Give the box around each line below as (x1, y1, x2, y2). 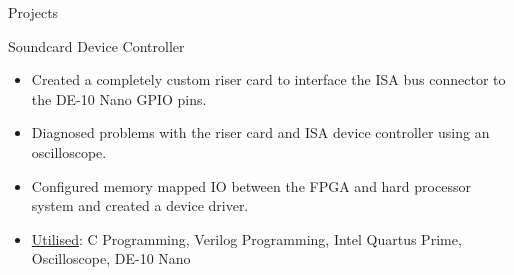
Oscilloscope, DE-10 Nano (31, 248, 191, 269)
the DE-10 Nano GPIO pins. (31, 88, 207, 109)
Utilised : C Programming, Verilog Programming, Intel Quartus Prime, (31, 228, 462, 249)
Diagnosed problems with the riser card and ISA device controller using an (31, 122, 490, 143)
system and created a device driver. (31, 195, 249, 216)
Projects (8, 2, 59, 22)
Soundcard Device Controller (8, 35, 185, 56)
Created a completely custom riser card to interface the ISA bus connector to (31, 69, 506, 90)
